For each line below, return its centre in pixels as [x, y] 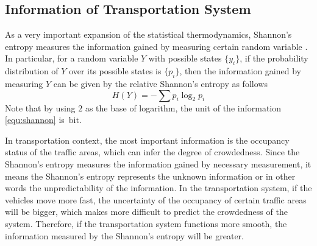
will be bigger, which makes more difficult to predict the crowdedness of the [146, 212]
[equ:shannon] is [35, 120]
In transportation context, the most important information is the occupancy [147, 140]
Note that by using [40, 107]
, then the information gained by [240, 71]
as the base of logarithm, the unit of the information [183, 107]
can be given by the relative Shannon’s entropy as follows [160, 83]
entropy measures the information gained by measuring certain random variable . [156, 46]
